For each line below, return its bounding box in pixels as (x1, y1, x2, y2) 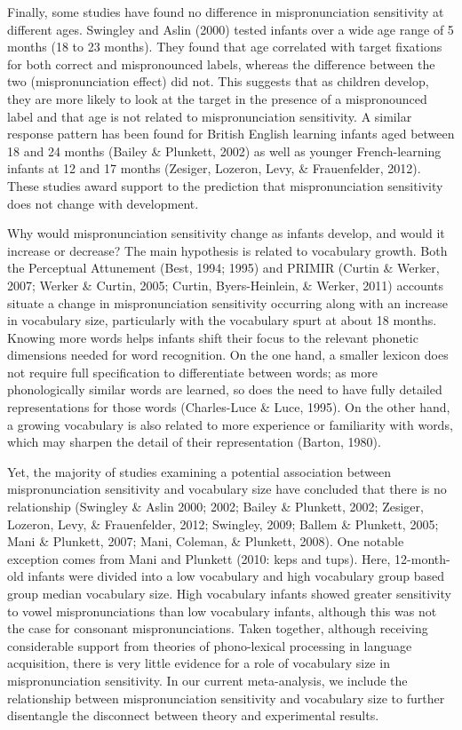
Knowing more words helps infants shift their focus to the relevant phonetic (7, 328, 418, 346)
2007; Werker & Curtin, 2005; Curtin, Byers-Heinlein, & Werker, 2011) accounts (7, 275, 444, 294)
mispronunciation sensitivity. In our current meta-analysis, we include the (7, 670, 408, 689)
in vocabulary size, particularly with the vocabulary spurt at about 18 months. (7, 311, 437, 329)
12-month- (394, 549, 450, 567)
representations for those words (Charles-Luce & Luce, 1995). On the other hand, (7, 398, 450, 417)
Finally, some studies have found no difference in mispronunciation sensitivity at (7, 3, 444, 20)
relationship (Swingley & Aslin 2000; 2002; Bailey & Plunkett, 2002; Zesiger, (7, 497, 424, 516)
